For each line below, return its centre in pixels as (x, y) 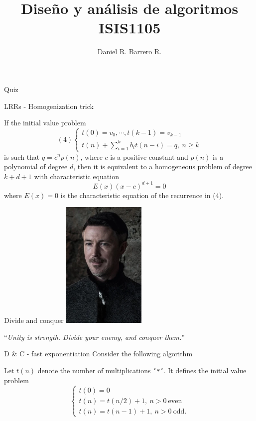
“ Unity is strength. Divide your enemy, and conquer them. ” (94, 337)
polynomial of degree (36, 166)
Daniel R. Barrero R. (129, 52)
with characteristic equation (76, 176)
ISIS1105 (129, 28)
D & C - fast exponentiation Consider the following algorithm (98, 354)
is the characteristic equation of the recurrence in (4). (142, 195)
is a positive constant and (149, 157)
